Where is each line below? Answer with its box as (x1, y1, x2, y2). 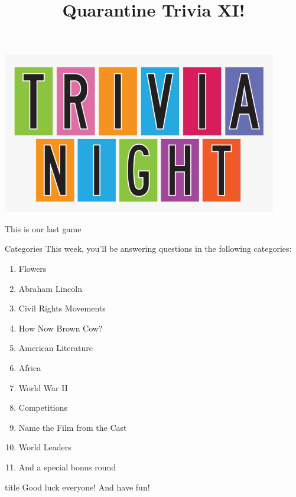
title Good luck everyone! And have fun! (5, 480, 150, 493)
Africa (18, 362, 41, 373)
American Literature (18, 342, 93, 354)
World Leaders (18, 441, 71, 453)
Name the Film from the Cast (18, 421, 127, 433)
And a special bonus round (18, 460, 116, 473)
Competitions (18, 401, 67, 414)
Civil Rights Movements (18, 302, 106, 314)
